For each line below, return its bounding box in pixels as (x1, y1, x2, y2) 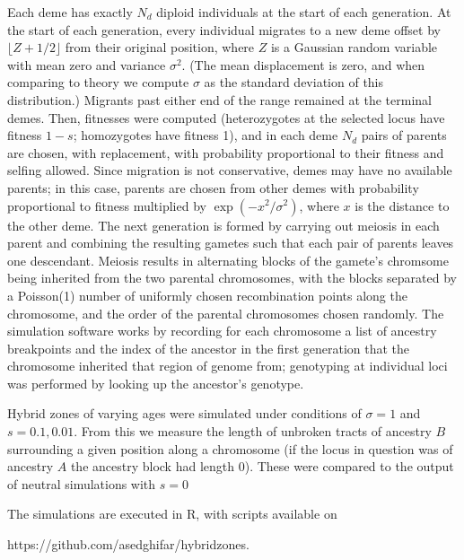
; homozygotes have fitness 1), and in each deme (73, 126, 338, 144)
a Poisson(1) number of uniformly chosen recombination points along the (7, 285, 407, 304)
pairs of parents (361, 126, 447, 144)
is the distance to (355, 196, 450, 214)
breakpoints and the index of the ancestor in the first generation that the (7, 338, 410, 357)
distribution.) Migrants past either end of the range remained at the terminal (7, 90, 433, 109)
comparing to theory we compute (7, 73, 189, 92)
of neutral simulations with (7, 474, 156, 493)
